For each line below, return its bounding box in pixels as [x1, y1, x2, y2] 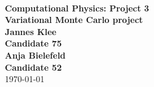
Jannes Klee [5, 25, 56, 37]
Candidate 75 [5, 37, 62, 50]
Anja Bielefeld [5, 48, 66, 61]
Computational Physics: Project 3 [5, 1, 149, 14]
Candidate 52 [5, 60, 62, 73]
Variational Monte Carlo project [5, 13, 143, 26]
